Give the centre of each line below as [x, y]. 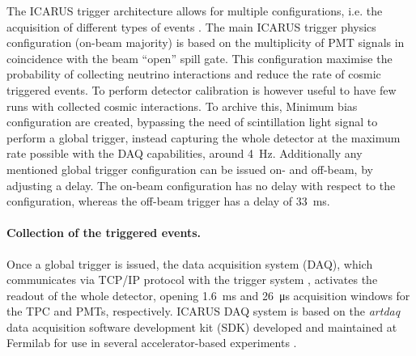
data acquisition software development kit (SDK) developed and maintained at [202, 326]
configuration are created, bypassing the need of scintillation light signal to [192, 122]
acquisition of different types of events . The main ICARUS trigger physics [191, 26]
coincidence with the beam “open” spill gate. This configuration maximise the [200, 58]
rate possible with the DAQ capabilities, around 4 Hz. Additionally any [185, 153]
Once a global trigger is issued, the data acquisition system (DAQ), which [190, 263]
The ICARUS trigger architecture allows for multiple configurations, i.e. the [195, 11]
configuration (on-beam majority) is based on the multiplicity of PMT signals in [206, 42]
